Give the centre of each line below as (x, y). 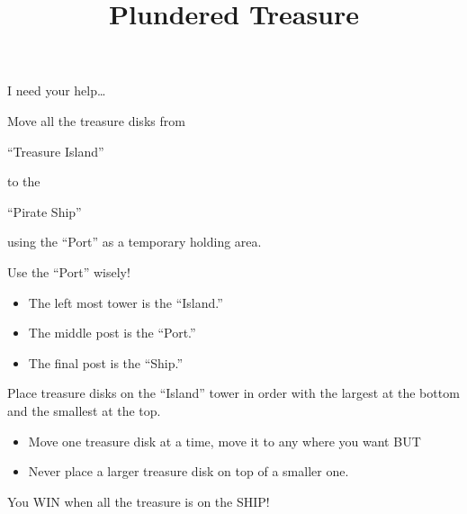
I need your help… (57, 90)
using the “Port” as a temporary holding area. (135, 242)
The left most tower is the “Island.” (126, 302)
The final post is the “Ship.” (106, 362)
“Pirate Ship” (45, 211)
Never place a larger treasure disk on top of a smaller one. (189, 471)
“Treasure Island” (56, 151)
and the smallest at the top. (84, 410)
